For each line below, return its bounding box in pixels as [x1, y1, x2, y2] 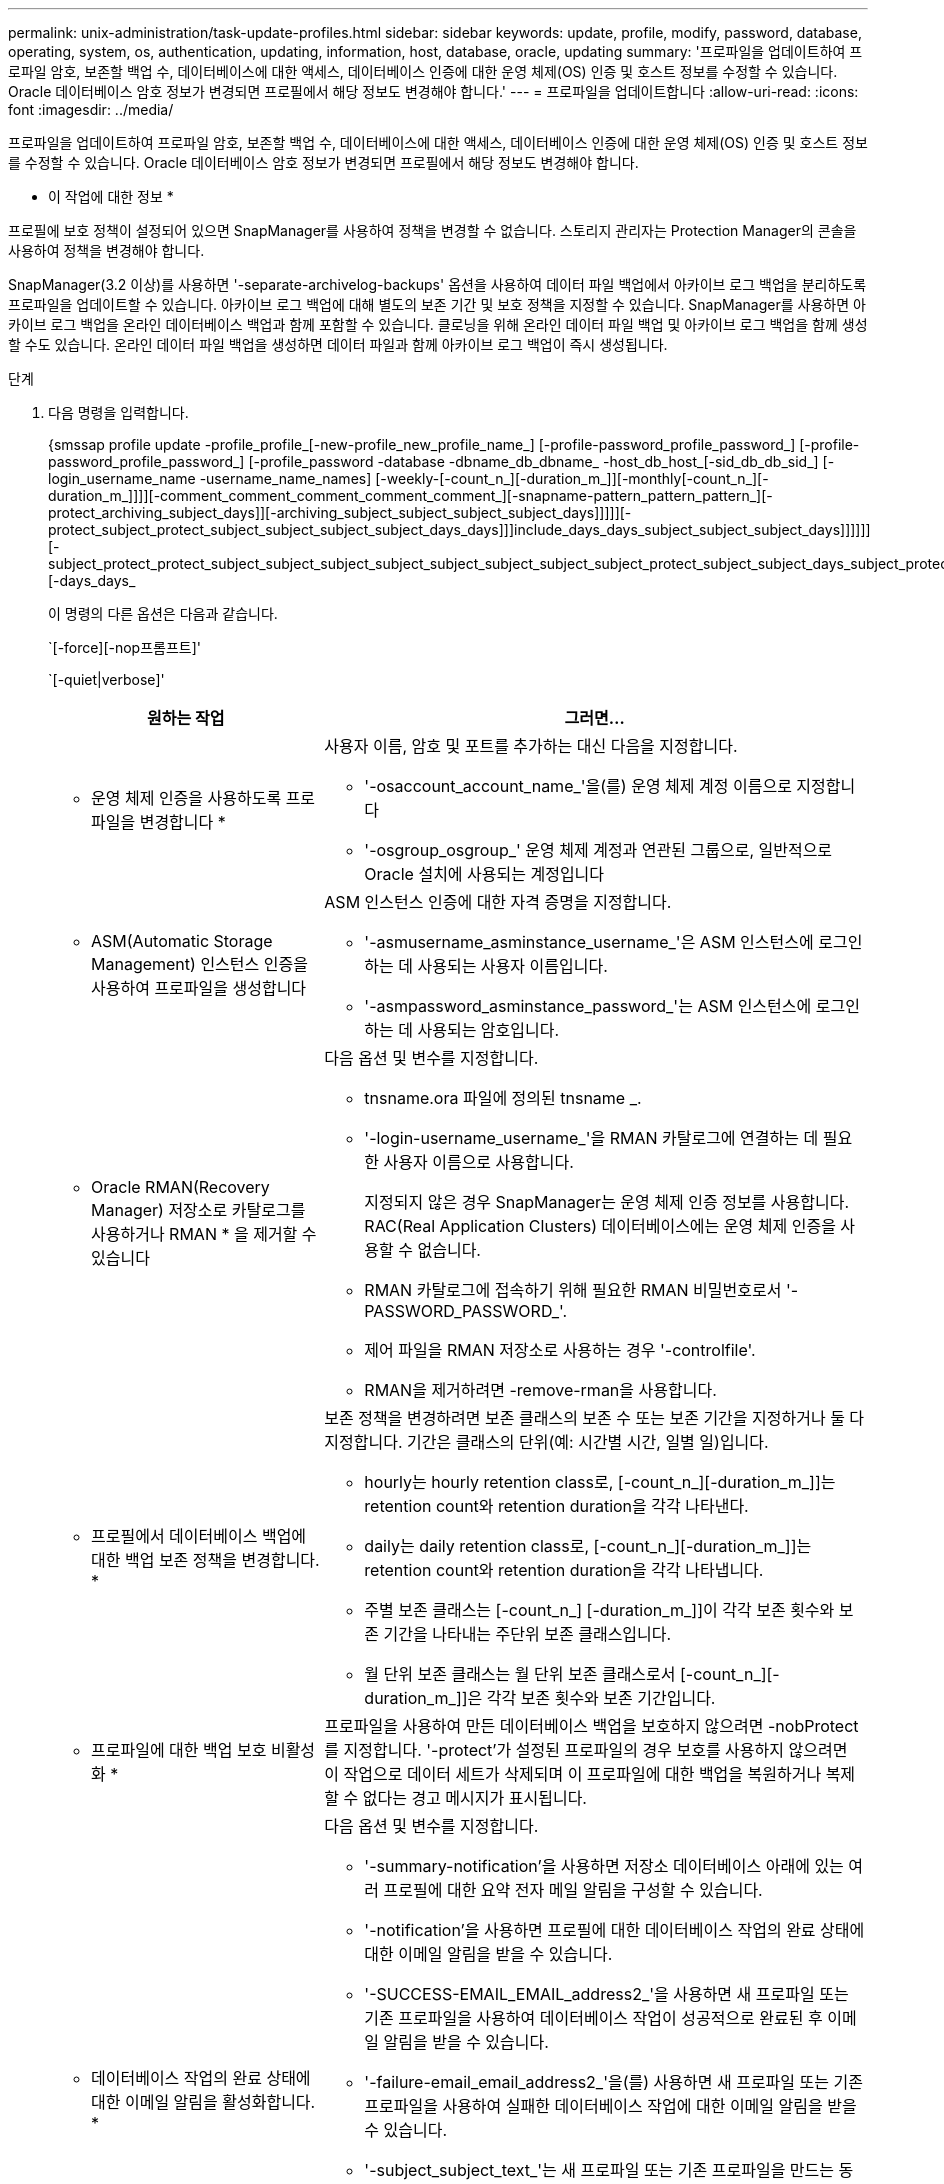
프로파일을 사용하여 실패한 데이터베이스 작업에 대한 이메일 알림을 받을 [364, 2096, 857, 2116]
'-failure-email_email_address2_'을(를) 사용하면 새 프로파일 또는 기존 [364, 2072, 863, 2092]
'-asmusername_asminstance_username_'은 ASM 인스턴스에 [364, 932, 814, 952]
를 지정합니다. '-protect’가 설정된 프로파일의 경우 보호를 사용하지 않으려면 [324, 1740, 848, 1760]
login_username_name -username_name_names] [48, 470, 372, 487]
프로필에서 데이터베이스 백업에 [91, 1526, 307, 1546]
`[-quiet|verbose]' [48, 671, 165, 688]
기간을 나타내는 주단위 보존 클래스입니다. [383, 1624, 672, 1644]
